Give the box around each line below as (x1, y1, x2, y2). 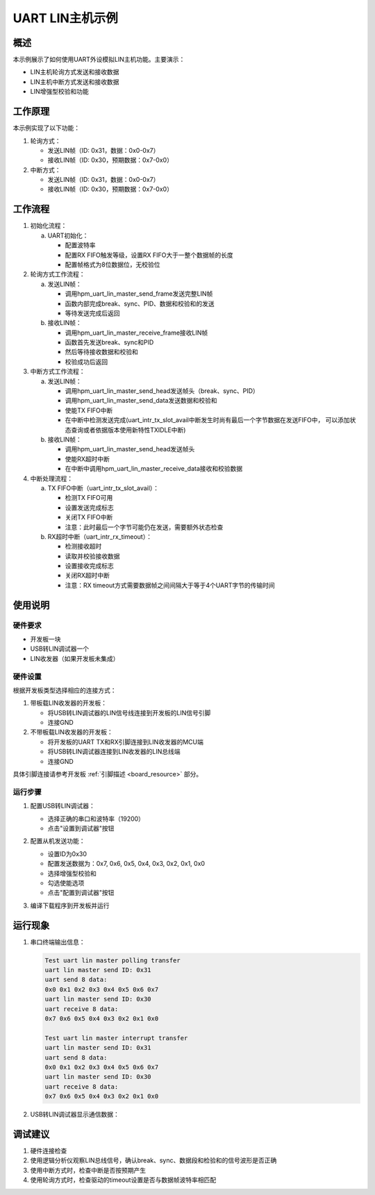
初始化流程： (30, 222, 67, 230)
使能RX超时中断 (65, 455, 110, 463)
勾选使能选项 (47, 878, 85, 887)
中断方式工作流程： (30, 367, 85, 376)
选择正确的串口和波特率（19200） (47, 814, 145, 823)
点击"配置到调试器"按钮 (47, 889, 115, 897)
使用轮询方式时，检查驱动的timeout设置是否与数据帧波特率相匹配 (30, 1176, 217, 1184)
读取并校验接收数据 (65, 552, 120, 560)
